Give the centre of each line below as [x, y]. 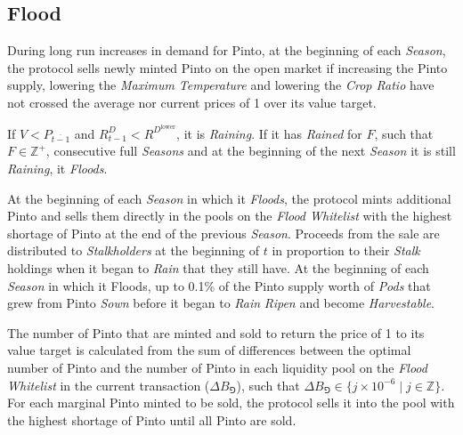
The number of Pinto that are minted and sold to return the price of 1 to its [216, 332]
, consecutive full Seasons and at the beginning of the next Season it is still [251, 151]
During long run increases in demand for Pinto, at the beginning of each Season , [227, 50]
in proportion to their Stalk [346, 250]
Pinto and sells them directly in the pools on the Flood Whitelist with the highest [230, 216]
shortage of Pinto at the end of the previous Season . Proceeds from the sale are [223, 233]
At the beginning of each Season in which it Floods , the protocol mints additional [229, 198]
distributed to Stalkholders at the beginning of [133, 250]
